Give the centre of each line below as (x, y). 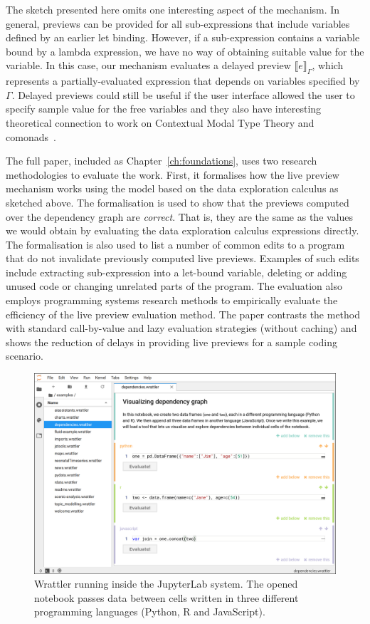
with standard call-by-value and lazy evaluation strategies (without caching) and (181, 328)
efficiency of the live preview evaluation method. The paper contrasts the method (183, 314)
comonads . (31, 136)
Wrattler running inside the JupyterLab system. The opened (166, 584)
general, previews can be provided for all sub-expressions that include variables (178, 23)
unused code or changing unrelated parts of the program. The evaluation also (174, 286)
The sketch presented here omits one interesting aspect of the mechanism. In (173, 9)
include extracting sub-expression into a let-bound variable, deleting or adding (176, 272)
